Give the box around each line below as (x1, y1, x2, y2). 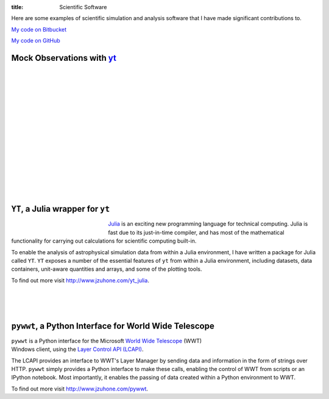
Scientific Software (59, 4, 107, 10)
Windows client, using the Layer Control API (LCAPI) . (11, 345, 144, 353)
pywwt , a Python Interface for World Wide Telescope (11, 321, 214, 331)
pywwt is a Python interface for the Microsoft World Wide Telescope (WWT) (11, 337, 202, 344)
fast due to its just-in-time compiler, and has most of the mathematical (108, 229, 285, 236)
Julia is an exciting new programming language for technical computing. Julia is (108, 220, 308, 227)
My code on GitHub (11, 37, 60, 44)
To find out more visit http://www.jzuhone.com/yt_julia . (11, 277, 149, 284)
